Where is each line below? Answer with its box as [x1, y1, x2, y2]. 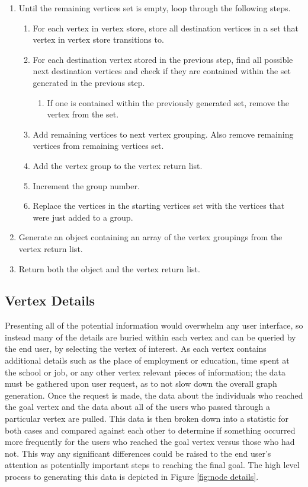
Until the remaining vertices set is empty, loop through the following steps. [18, 2, 291, 14]
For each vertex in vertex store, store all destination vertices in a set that [33, 21, 299, 34]
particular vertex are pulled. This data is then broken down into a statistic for [5, 412, 288, 425]
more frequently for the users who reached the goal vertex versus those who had [5, 435, 295, 448]
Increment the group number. [33, 179, 140, 192]
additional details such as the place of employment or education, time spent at [5, 354, 290, 367]
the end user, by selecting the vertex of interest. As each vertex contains [5, 342, 267, 355]
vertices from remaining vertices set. [33, 139, 164, 152]
